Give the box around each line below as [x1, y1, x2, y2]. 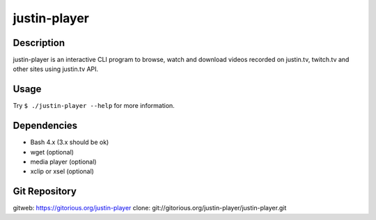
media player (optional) [30, 157, 97, 166]
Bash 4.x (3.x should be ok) [30, 138, 109, 146]
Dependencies [13, 120, 78, 132]
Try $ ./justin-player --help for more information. [13, 102, 175, 110]
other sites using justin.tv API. [13, 65, 99, 73]
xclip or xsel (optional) [30, 167, 94, 175]
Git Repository [13, 185, 77, 198]
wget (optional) [30, 148, 75, 156]
